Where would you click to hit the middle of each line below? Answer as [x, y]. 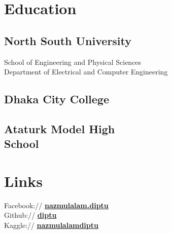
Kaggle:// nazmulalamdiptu [51, 225]
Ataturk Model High [60, 128]
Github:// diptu [30, 215]
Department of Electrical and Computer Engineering [86, 72]
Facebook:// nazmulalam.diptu [56, 205]
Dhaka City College [57, 99]
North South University [68, 40]
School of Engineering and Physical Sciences [73, 62]
